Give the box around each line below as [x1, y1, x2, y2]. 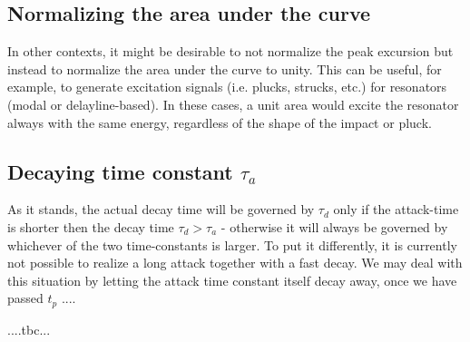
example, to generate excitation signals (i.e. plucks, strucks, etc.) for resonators [7, 77, 447, 96]
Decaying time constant [7, 157, 233, 185]
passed [7, 288, 44, 308]
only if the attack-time [333, 200, 459, 219]
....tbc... [7, 319, 51, 338]
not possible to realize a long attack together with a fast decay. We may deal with [7, 253, 463, 272]
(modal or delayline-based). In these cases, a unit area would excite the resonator [7, 94, 459, 113]
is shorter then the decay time [7, 217, 174, 236]
